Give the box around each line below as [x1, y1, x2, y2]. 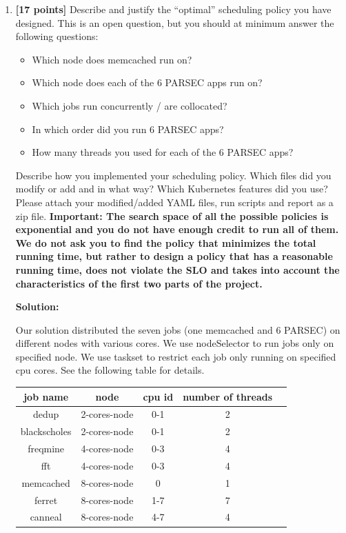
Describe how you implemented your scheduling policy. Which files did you [15, 168, 332, 182]
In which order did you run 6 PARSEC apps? [32, 121, 224, 136]
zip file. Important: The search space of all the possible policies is [15, 208, 329, 223]
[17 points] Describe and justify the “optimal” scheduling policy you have [15, 2, 332, 16]
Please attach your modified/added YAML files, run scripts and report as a [15, 194, 334, 209]
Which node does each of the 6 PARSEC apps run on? [32, 75, 263, 90]
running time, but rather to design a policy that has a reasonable [15, 249, 333, 263]
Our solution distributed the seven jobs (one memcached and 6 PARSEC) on [15, 322, 340, 336]
